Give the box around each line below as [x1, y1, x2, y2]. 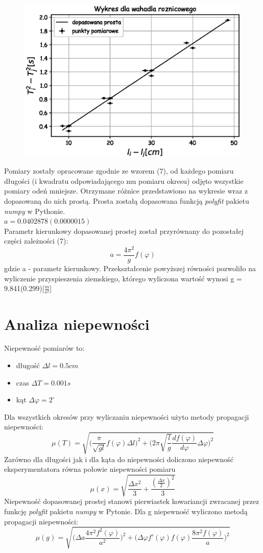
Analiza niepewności [4, 313, 150, 334]
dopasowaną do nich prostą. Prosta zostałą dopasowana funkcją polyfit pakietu [4, 195, 249, 206]
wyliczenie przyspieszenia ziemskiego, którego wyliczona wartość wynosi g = [4, 273, 242, 283]
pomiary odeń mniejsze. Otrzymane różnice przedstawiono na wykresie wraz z [4, 185, 248, 196]
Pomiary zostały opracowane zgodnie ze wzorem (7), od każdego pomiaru [4, 165, 234, 176]
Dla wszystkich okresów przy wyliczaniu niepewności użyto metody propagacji [4, 411, 249, 422]
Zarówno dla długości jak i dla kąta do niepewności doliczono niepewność [4, 453, 234, 464]
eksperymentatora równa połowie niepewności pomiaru [4, 464, 176, 474]
